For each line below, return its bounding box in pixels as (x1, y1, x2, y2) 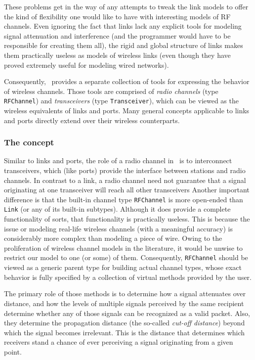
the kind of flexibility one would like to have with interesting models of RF (4, 11, 231, 21)
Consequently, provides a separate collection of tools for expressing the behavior (4, 76, 250, 87)
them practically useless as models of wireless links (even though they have (4, 49, 231, 60)
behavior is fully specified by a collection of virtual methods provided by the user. (4, 271, 252, 282)
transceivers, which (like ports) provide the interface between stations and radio (4, 165, 246, 175)
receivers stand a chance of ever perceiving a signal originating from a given (4, 337, 233, 347)
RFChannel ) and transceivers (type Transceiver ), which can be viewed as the (4, 95, 239, 106)
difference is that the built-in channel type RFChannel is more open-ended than (4, 194, 243, 204)
